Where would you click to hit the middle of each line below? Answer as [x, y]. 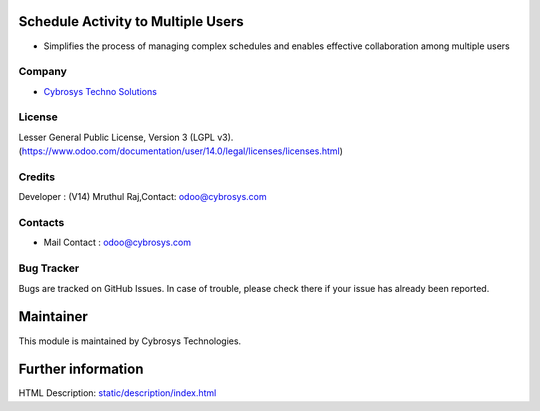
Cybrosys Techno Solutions [100, 91]
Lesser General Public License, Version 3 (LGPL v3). [126, 137]
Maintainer [53, 316]
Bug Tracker [49, 268]
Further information [81, 369]
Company [42, 72]
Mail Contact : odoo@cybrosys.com [117, 242]
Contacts [41, 223]
